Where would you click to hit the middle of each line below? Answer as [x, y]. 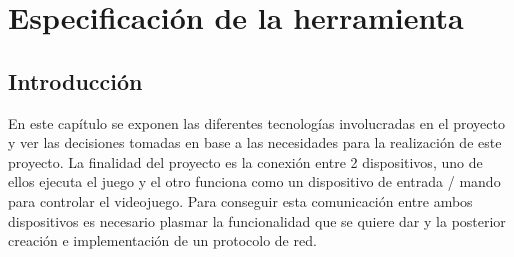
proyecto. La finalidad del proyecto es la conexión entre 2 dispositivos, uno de [245, 161]
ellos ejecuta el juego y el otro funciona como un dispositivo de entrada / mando [254, 181]
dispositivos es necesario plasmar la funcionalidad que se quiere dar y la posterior [257, 220]
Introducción [75, 80]
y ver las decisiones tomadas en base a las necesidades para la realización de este [255, 142]
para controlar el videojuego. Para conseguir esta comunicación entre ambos [240, 200]
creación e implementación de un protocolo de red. [162, 240]
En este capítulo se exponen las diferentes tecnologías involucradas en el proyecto [256, 122]
